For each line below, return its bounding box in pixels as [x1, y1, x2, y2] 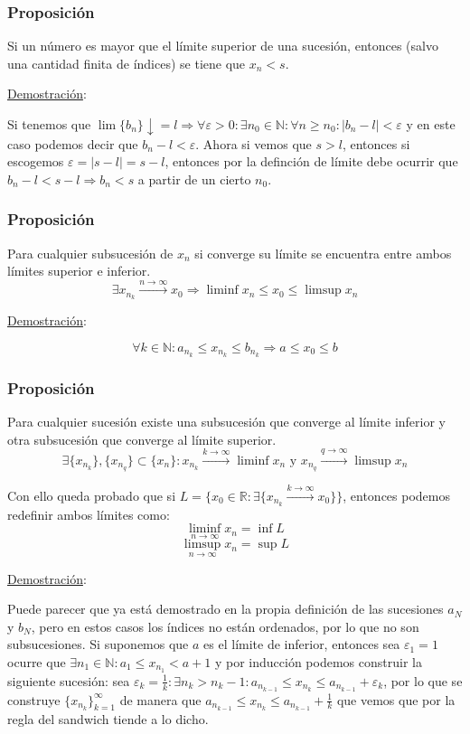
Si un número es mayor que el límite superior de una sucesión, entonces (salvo [7, 36, 438, 55]
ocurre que [7, 652, 66, 671]
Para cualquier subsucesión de [7, 243, 174, 262]
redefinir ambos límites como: [7, 504, 170, 523]
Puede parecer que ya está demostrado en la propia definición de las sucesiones [7, 599, 444, 618]
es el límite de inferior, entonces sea [203, 635, 400, 654]
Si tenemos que [7, 115, 91, 133]
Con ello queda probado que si [7, 485, 176, 504]
